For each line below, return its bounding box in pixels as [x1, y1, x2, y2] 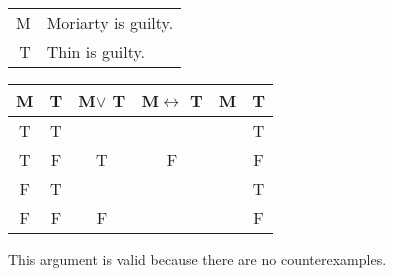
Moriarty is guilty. [46, 11, 174, 34]
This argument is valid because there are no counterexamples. [8, 249, 387, 269]
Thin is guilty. [46, 40, 146, 63]
